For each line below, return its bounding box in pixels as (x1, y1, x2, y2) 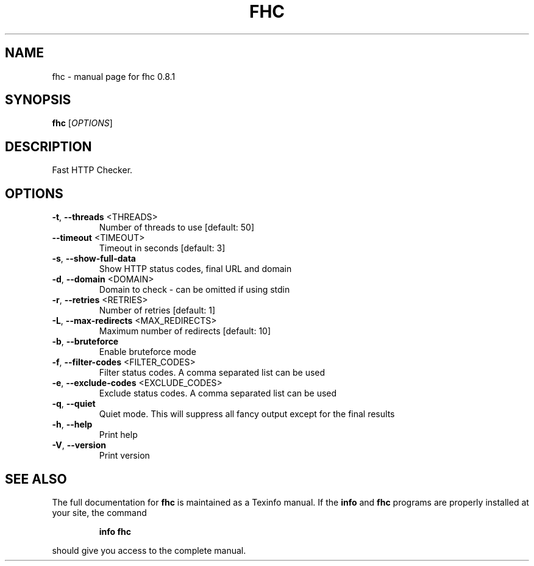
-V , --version (52, 440, 106, 451)
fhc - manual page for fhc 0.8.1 (52, 71, 176, 82)
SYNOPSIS (5, 92, 71, 108)
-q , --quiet (52, 398, 96, 409)
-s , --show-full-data (52, 253, 136, 264)
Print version (99, 450, 150, 461)
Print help (99, 429, 138, 440)
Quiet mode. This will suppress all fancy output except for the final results (99, 409, 395, 420)
